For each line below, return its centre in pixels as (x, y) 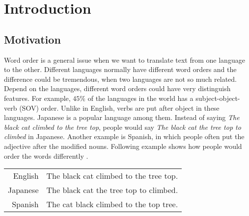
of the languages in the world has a (140, 98)
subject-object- (218, 98)
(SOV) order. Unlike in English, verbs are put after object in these (119, 108)
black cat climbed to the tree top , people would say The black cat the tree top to (123, 127)
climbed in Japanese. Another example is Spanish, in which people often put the (124, 136)
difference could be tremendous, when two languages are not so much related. (121, 79)
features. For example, (37, 98)
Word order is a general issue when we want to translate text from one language (124, 60)
